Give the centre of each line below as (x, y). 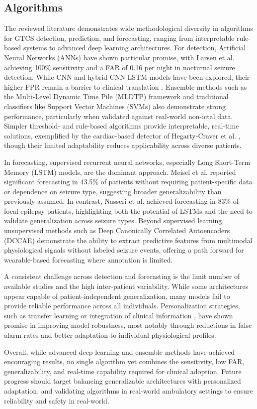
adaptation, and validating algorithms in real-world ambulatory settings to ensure (128, 390)
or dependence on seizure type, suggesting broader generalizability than (113, 191)
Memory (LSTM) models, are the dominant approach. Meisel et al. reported (120, 172)
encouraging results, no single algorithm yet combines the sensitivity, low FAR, (124, 361)
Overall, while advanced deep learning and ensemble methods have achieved (120, 351)
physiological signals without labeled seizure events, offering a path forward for (124, 250)
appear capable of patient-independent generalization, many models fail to (117, 296)
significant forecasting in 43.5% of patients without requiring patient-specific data (128, 182)
